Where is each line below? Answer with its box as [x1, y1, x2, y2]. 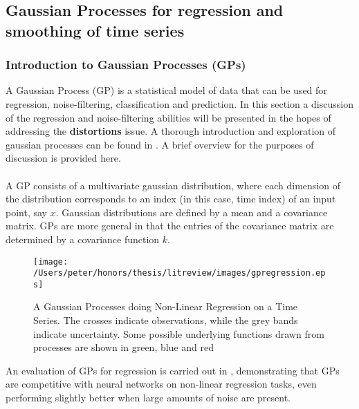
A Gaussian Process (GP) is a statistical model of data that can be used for [6, 83, 327, 97]
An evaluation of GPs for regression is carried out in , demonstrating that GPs [6, 363, 340, 377]
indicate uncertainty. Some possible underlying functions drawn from [33, 326, 324, 341]
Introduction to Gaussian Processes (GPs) [6, 56, 246, 73]
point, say [6, 204, 47, 219]
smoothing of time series [6, 19, 185, 41]
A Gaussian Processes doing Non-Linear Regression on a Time [33, 299, 298, 314]
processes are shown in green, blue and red [33, 340, 214, 354]
